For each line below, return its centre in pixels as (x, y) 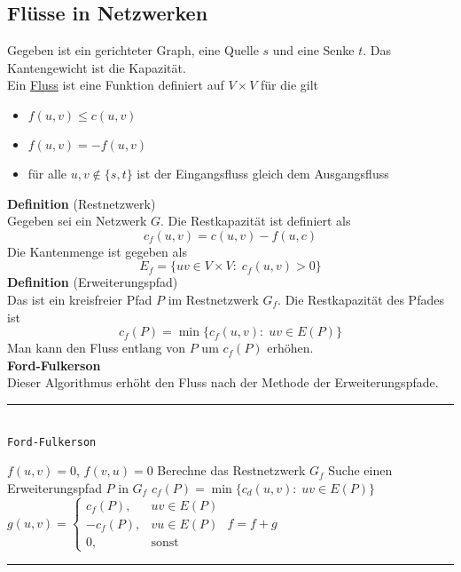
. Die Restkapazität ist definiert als (255, 221)
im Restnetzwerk (213, 299)
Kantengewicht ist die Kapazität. (97, 67)
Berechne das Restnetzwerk (231, 470)
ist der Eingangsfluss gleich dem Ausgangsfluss (263, 173)
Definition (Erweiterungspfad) (93, 282)
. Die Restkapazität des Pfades (361, 299)
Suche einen (360, 470)
